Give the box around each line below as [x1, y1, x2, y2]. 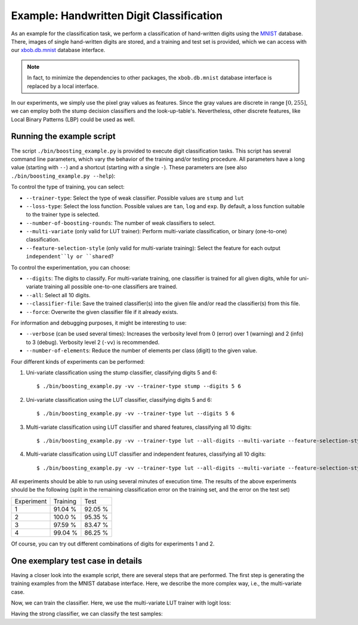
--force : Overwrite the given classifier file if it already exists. [26, 308, 178, 315]
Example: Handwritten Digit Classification [11, 9, 223, 22]
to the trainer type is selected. [26, 211, 100, 218]
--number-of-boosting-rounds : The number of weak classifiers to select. [26, 219, 216, 227]
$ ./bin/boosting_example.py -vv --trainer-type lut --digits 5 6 [36, 410, 235, 417]
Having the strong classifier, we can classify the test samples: [11, 610, 163, 617]
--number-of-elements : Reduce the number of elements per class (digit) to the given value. [26, 347, 258, 354]
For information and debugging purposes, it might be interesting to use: [11, 319, 187, 326]
